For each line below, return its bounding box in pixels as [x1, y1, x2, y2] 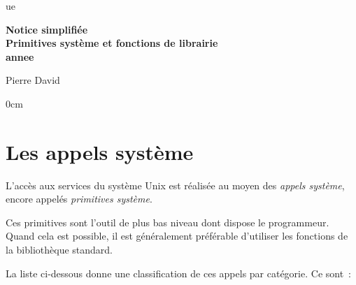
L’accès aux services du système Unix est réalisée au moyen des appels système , [6, 177, 345, 192]
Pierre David [6, 73, 60, 87]
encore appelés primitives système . [6, 191, 152, 206]
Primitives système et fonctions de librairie [6, 36, 218, 50]
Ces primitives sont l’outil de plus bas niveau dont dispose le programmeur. [6, 214, 329, 229]
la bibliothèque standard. [6, 242, 113, 257]
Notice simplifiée [6, 22, 88, 36]
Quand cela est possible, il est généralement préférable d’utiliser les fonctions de [6, 228, 348, 243]
